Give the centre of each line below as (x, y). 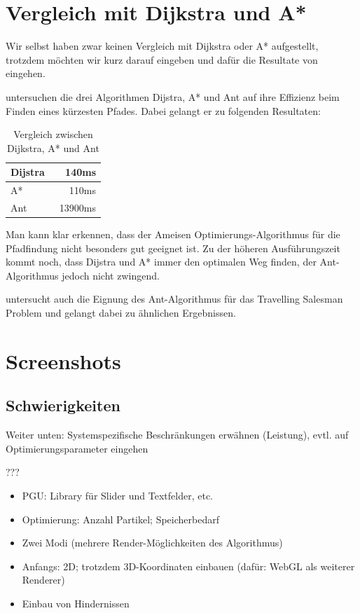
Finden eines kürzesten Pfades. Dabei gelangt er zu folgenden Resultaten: (163, 110)
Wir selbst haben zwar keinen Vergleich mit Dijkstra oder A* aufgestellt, (162, 46)
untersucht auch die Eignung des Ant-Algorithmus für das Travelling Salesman (174, 299)
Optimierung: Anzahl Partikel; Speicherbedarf (120, 519)
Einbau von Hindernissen (76, 603)
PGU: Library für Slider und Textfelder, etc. (117, 495)
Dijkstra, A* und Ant (53, 147)
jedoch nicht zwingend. (111, 275)
